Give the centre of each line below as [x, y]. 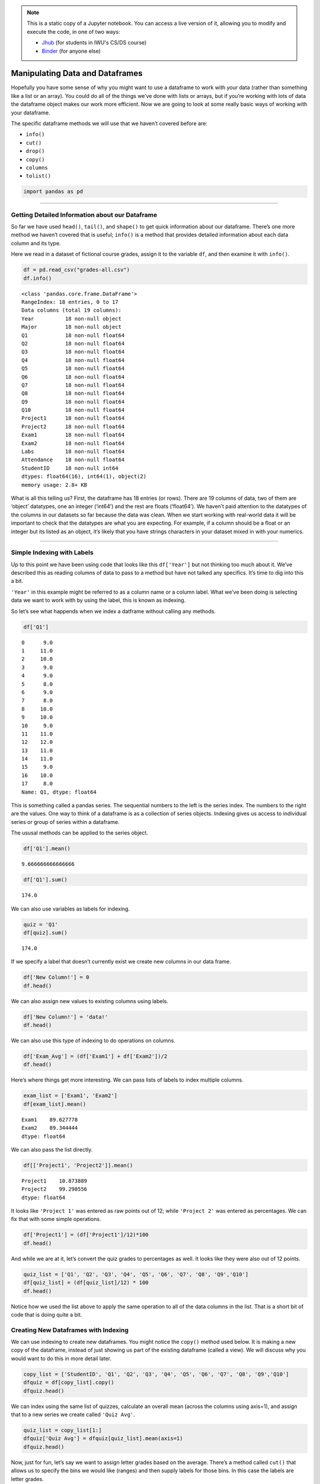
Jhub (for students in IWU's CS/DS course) [94, 43]
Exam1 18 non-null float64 [73, 435]
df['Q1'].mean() [47, 849]
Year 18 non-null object [71, 318]
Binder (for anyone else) [71, 51]
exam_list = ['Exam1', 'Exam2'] [71, 1096]
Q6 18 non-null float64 [73, 377]
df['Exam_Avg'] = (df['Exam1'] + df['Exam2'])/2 [95, 1056]
